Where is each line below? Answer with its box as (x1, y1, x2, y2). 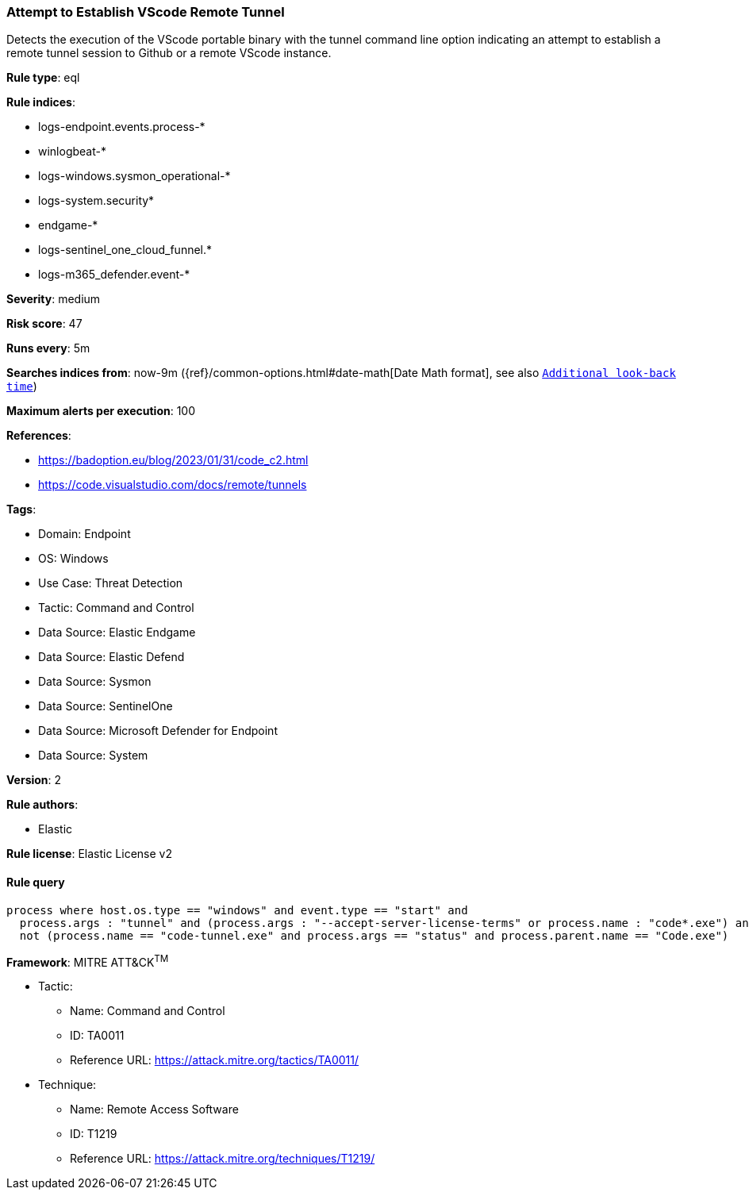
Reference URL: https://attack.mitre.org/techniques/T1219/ (70, 1152, 375, 1166)
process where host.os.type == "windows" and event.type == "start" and (6, 903, 468, 917)
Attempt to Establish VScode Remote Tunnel (6, 4, 285, 20)
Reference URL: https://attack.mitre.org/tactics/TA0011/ (70, 1053, 359, 1067)
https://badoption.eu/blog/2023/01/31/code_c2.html (38, 453, 309, 467)
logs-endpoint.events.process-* (38, 120, 205, 134)
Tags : (6, 502, 36, 517)
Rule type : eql (6, 71, 80, 85)
